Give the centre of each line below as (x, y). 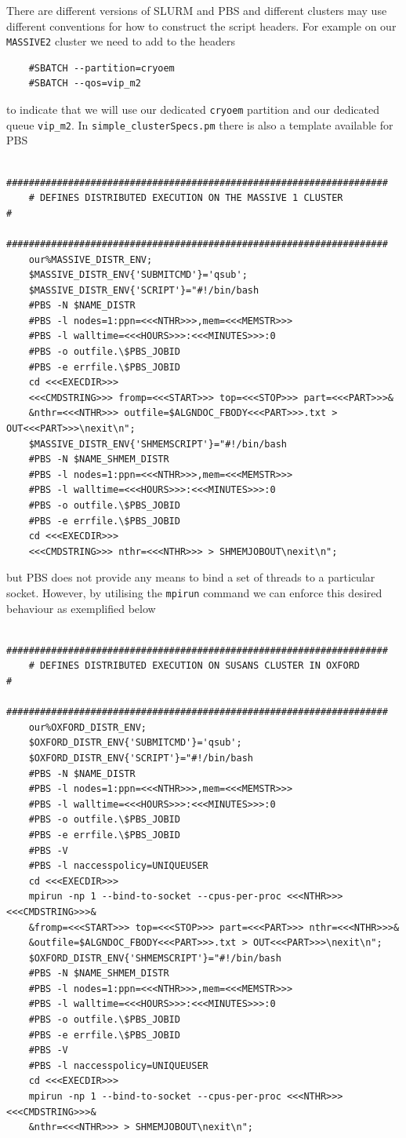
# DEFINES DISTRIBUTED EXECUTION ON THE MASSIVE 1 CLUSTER (186, 198)
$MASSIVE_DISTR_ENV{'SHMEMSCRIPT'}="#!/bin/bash (158, 444)
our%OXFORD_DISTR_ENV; (87, 727)
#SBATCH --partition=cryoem (101, 68)
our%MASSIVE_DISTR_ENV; (91, 259)
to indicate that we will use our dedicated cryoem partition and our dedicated (193, 109)
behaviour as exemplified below (81, 608)
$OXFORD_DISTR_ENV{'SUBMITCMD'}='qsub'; (135, 743)
